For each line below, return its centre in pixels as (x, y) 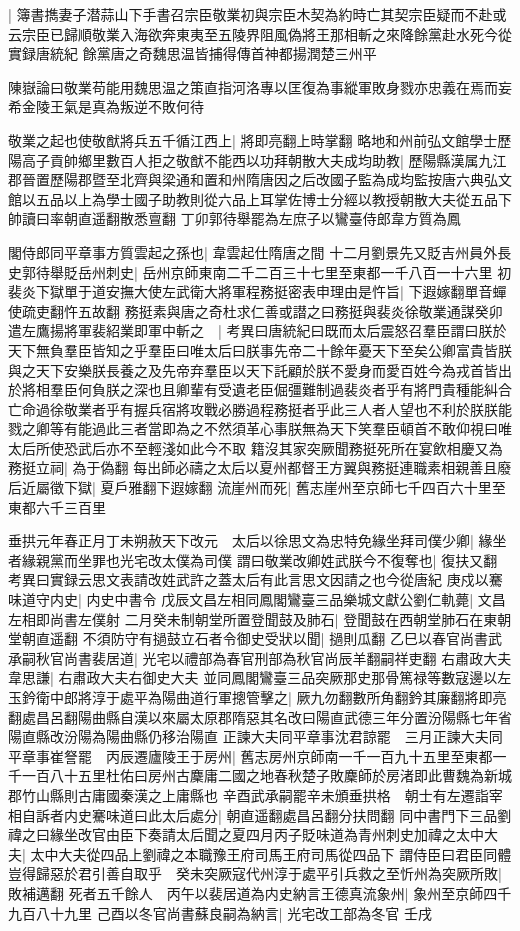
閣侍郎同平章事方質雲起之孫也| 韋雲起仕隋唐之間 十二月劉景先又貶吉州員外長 (260, 251)
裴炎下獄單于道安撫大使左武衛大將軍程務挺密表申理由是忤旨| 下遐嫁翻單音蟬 (257, 291)
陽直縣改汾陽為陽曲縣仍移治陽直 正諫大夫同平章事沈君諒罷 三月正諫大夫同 (255, 736)
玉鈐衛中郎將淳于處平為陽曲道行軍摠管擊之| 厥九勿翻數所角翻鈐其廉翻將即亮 (257, 697)
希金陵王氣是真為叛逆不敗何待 (106, 106)
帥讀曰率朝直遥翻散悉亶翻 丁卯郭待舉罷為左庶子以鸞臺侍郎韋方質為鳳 (234, 218)
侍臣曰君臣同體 (462, 853)
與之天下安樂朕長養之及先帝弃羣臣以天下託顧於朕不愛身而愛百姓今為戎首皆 (253, 369)
